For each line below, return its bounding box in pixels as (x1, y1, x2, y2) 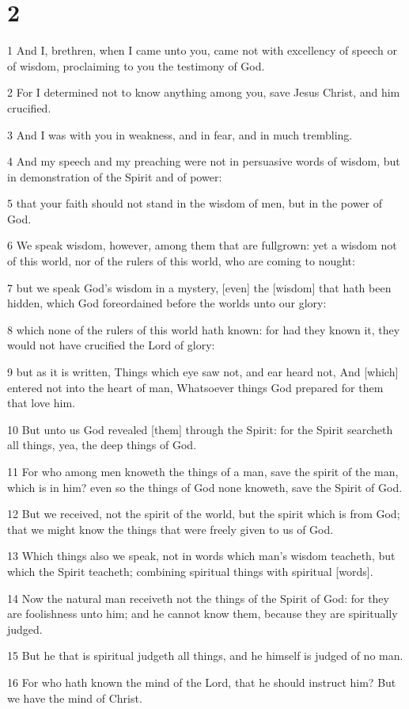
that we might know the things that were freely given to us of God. (7, 520, 334, 537)
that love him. (7, 395, 75, 411)
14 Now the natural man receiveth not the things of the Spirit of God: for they (7, 589, 389, 606)
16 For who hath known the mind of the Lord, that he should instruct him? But (7, 673, 396, 690)
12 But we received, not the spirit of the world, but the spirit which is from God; (7, 505, 400, 522)
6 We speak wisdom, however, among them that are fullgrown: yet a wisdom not (7, 237, 397, 253)
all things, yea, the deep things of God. (7, 436, 197, 453)
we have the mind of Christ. (7, 689, 142, 706)
